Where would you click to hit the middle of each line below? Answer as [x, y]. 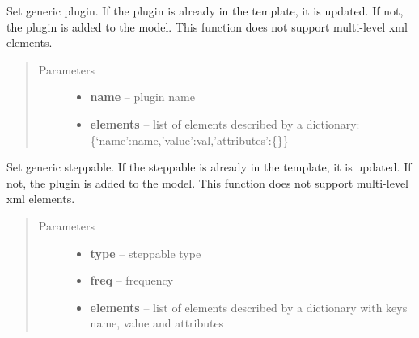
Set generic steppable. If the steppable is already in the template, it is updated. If [209, 167]
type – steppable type [146, 253]
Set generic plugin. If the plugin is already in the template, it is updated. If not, [205, 11]
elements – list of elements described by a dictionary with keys [249, 307]
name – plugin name [142, 97]
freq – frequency [132, 280]
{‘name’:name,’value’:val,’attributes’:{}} [189, 139]
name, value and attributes [157, 323]
